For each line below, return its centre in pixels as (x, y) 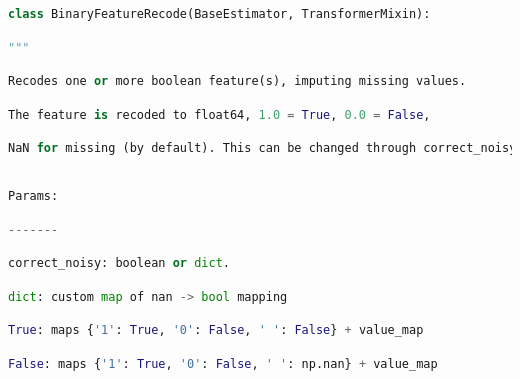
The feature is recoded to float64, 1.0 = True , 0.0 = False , (219, 114)
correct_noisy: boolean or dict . (119, 263)
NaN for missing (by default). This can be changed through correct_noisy (262, 148)
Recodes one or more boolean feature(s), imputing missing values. (237, 81)
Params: (33, 195)
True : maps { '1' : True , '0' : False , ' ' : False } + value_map (216, 330)
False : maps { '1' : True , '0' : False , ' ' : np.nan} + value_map (223, 363)
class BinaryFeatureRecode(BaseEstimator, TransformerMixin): (219, 14)
